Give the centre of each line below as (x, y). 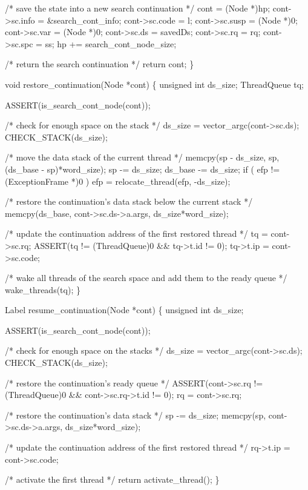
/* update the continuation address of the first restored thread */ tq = (136, 233)
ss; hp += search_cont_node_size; (111, 43)
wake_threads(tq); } (43, 289)
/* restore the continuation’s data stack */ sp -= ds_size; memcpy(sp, (136, 415)
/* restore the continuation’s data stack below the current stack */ (129, 201)
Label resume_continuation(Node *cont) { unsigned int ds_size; (124, 310)
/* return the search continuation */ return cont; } (100, 64)
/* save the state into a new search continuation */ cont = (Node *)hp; (138, 8)
